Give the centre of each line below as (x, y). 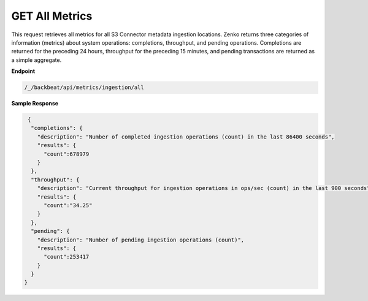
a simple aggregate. (36, 60)
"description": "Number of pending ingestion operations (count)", (141, 240)
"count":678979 (67, 154)
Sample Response (35, 104)
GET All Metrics (52, 16)
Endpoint (23, 71)
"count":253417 (67, 257)
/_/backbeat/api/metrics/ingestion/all (84, 88)
